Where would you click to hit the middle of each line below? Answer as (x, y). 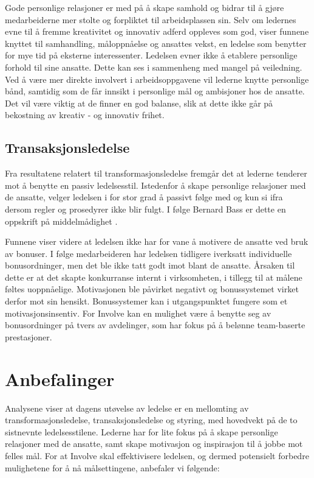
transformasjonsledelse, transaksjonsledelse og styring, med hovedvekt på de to (151, 420)
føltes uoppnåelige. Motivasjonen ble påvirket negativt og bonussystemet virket (152, 289)
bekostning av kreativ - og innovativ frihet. (85, 115)
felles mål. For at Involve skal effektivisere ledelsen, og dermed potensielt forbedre (157, 455)
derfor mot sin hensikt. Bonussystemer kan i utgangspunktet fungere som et (146, 301)
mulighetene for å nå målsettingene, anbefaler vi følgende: (112, 467)
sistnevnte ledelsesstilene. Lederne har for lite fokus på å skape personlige (142, 431)
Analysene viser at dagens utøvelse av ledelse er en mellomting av (127, 408)
